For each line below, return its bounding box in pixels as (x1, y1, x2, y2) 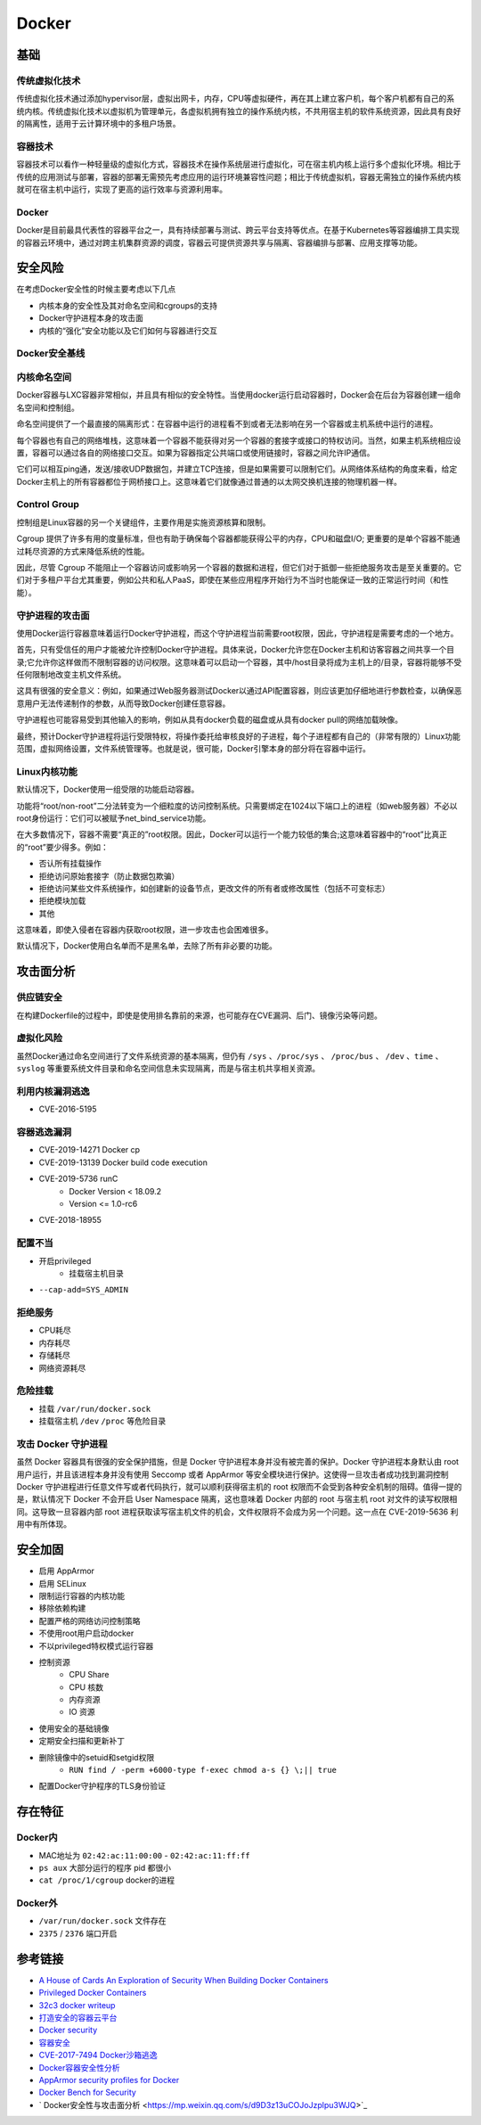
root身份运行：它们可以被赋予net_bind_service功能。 (16, 812, 211, 824)
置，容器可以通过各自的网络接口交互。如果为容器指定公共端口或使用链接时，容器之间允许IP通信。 (16, 447, 375, 458)
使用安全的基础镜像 (38, 1723, 110, 1734)
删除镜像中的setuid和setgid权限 (38, 1752, 155, 1762)
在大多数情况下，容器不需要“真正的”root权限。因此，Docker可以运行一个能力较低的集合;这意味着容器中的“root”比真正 (16, 829, 447, 840)
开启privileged (38, 1255, 92, 1266)
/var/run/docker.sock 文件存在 (38, 1916, 167, 1926)
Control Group (16, 498, 79, 511)
